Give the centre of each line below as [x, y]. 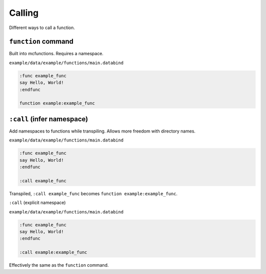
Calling [24, 13]
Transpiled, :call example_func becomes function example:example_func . [93, 193]
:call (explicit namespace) [37, 203]
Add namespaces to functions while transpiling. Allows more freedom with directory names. [102, 131]
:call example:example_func [53, 252]
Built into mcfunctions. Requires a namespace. [56, 54]
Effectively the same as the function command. [59, 265]
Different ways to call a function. [42, 28]
